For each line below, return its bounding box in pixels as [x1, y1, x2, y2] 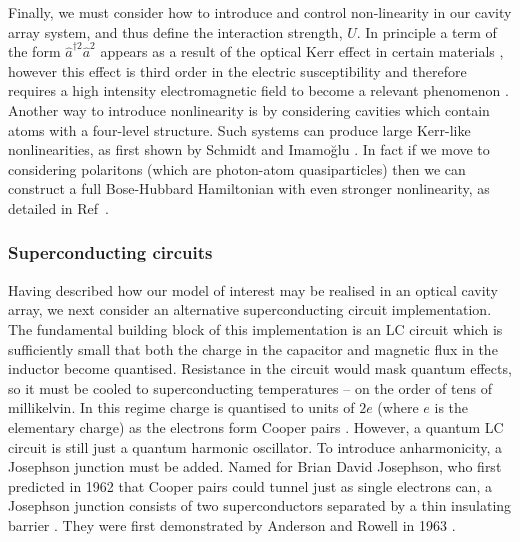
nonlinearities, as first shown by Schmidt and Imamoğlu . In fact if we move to [8, 139, 490, 160]
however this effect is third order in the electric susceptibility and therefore [8, 60, 467, 81]
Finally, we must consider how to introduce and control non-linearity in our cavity [8, 2, 512, 22]
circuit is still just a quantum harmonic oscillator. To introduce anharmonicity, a [8, 436, 503, 457]
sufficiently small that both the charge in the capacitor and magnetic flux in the [8, 338, 498, 359]
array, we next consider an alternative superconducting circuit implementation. [8, 299, 492, 320]
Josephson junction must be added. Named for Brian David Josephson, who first [8, 456, 502, 477]
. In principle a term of [356, 21, 497, 42]
